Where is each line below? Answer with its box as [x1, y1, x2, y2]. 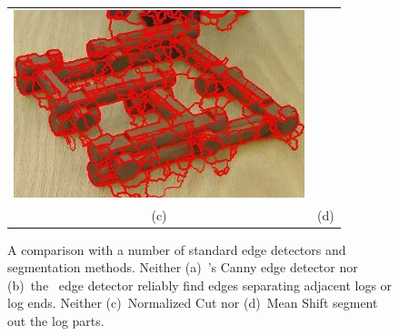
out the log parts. [7, 311, 105, 331]
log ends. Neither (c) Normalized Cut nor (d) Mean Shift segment [7, 293, 378, 312]
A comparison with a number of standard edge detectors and [7, 239, 346, 259]
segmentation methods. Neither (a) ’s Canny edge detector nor [7, 258, 358, 277]
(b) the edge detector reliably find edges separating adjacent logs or [7, 275, 393, 294]
